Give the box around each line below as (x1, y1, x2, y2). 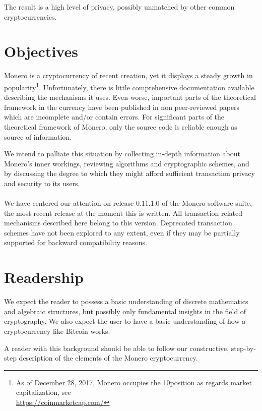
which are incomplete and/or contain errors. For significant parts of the (4, 111, 225, 122)
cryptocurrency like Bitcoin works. (4, 325, 110, 336)
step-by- (231, 342, 256, 353)
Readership (4, 267, 84, 287)
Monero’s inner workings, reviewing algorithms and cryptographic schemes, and (4, 158, 249, 168)
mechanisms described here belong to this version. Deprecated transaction (4, 217, 232, 228)
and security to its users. (4, 178, 80, 188)
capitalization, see (16, 387, 71, 397)
